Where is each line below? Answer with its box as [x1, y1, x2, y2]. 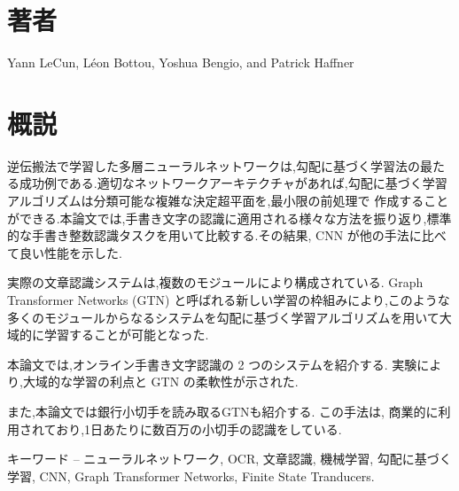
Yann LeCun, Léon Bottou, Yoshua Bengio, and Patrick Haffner [7, 53, 354, 72]
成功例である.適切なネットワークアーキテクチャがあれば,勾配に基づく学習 [19, 174, 447, 192]
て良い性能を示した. [7, 243, 122, 261]
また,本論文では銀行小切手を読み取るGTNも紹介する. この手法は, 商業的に [7, 401, 439, 420]
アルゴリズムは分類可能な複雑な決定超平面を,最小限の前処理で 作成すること [7, 191, 449, 210]
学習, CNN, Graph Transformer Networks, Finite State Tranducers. [7, 466, 375, 485]
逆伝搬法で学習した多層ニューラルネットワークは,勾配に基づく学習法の [7, 156, 420, 175]
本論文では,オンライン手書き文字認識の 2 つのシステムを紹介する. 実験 [7, 355, 417, 373]
